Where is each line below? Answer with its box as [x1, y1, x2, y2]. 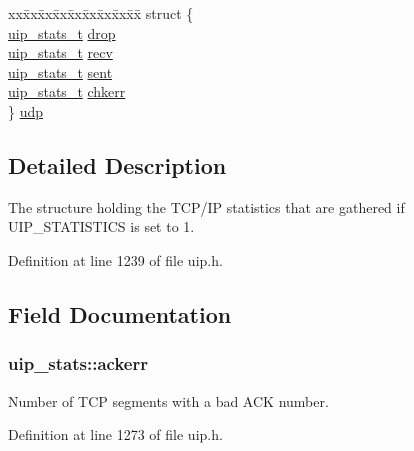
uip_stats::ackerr [8, 351, 148, 376]
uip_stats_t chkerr [8, 81, 126, 102]
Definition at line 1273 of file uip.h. [8, 424, 223, 445]
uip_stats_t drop [8, 22, 116, 43]
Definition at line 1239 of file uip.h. [8, 249, 223, 270]
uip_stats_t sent [8, 61, 113, 82]
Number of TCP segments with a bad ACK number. [8, 390, 329, 411]
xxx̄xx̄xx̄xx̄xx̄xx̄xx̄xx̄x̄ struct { [8, 3, 194, 23]
